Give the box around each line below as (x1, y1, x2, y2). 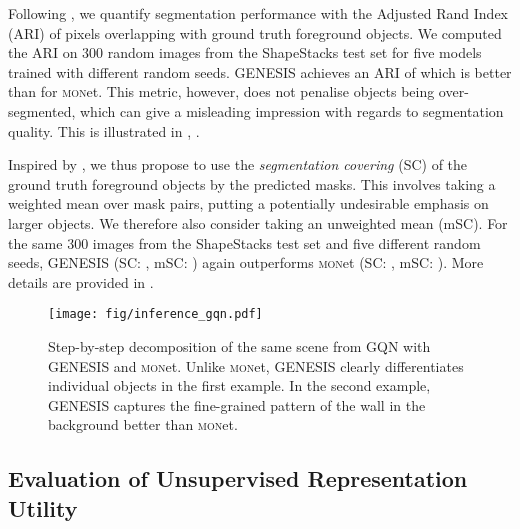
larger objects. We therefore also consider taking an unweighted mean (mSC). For (8, 212, 508, 233)
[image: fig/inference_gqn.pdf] (48, 307, 263, 322)
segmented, (8, 100, 76, 121)
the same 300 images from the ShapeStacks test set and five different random (8, 232, 481, 253)
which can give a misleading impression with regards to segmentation (80, 100, 504, 121)
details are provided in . (8, 271, 154, 292)
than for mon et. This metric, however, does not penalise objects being (8, 81, 435, 102)
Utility (8, 492, 78, 523)
